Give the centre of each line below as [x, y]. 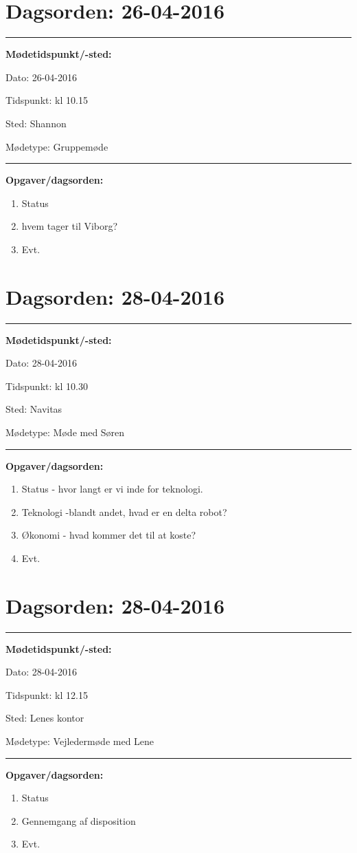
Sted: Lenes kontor [45, 718]
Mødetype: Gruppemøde [57, 146]
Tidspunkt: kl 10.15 [47, 100]
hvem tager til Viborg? [70, 226]
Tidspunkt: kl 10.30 [47, 386]
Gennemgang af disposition [79, 820]
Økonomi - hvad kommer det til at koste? [109, 535]
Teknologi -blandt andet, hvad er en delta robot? [124, 511]
